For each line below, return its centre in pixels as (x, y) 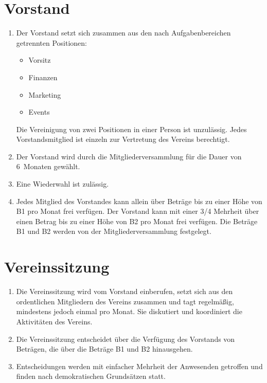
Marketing (45, 94)
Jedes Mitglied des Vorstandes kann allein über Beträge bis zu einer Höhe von (139, 201)
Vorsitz (40, 60)
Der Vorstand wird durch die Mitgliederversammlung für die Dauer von (129, 156)
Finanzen (43, 77)
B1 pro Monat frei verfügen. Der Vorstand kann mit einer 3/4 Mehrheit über (138, 211)
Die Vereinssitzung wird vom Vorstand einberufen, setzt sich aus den (124, 291)
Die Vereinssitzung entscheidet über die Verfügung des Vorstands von (126, 339)
